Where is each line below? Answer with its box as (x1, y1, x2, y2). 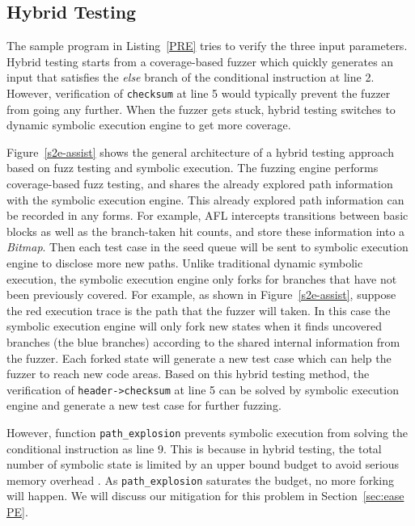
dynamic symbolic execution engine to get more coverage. (6, 116, 291, 133)
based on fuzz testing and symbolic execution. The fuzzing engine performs (6, 159, 379, 176)
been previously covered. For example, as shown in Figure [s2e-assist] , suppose (6, 286, 396, 303)
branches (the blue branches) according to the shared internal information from (6, 333, 400, 350)
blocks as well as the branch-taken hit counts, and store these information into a (6, 222, 405, 239)
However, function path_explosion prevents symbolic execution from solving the (6, 423, 409, 440)
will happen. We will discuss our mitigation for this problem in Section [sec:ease (6, 487, 404, 504)
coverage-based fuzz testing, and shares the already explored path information (6, 175, 393, 192)
